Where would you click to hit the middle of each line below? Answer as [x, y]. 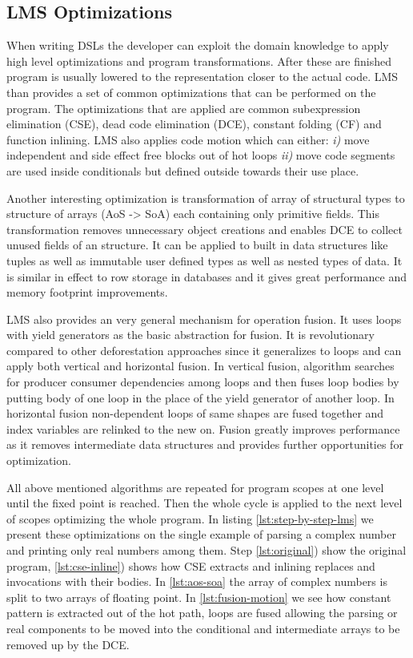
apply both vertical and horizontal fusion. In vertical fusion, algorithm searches [200, 366]
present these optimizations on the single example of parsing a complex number [201, 534]
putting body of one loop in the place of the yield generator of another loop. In [200, 397]
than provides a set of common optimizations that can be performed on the [191, 92]
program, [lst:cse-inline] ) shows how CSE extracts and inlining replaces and [191, 565]
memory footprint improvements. [87, 292]
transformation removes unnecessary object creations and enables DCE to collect [204, 229]
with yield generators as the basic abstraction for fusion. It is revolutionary [190, 335]
